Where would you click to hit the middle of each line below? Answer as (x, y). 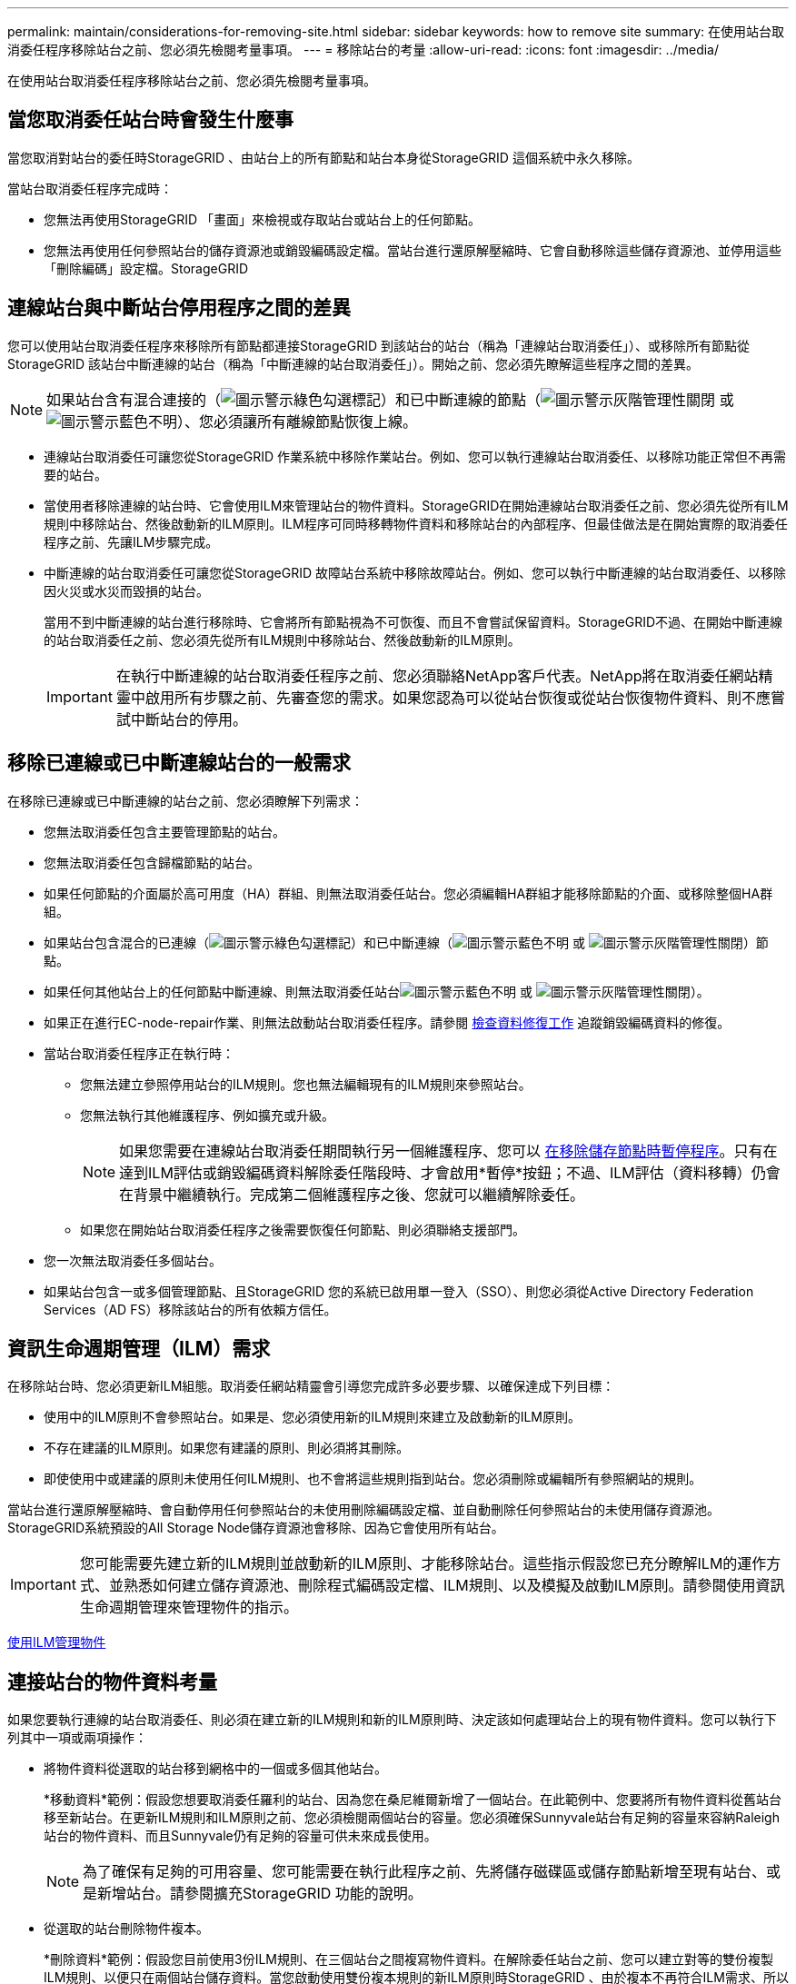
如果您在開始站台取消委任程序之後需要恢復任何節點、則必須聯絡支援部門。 (303, 1229)
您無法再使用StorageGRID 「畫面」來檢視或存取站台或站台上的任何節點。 (262, 219)
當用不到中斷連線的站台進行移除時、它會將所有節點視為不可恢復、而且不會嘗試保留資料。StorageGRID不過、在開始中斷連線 (413, 621)
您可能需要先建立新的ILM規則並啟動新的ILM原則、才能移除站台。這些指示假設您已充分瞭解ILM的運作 (423, 1564)
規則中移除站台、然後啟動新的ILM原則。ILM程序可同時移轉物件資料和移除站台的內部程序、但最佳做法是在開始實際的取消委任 (416, 523)
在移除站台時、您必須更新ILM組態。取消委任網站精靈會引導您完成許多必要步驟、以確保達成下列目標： (311, 1386)
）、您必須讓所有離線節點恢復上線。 (298, 421)
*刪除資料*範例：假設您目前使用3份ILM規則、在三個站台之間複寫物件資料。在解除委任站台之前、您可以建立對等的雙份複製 (408, 1959)
